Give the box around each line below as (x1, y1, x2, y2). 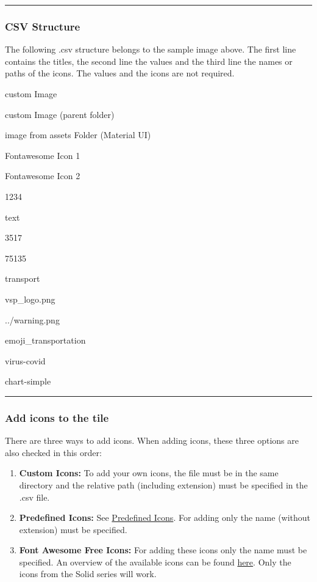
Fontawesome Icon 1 (5, 149, 80, 161)
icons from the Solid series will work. (19, 567, 157, 580)
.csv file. (19, 490, 50, 503)
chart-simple (5, 375, 51, 388)
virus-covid (5, 354, 46, 367)
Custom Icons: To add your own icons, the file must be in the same (19, 466, 279, 479)
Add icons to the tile (5, 410, 109, 425)
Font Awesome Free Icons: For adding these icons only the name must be (19, 543, 307, 556)
